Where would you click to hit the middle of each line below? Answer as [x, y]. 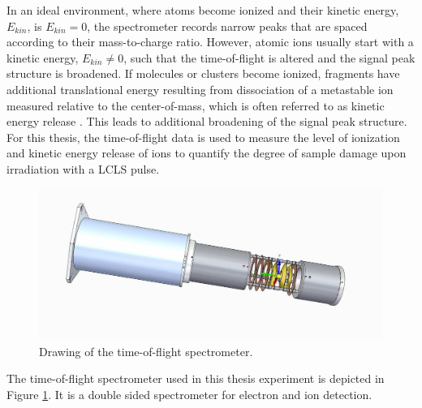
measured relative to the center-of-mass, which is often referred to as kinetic [196, 105]
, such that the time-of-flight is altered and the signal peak [269, 57]
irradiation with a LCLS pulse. [83, 168]
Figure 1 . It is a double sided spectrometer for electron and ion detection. [189, 395]
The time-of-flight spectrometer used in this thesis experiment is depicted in [196, 378]
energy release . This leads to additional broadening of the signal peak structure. [207, 121]
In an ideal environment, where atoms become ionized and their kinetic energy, [203, 10]
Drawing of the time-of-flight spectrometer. [146, 351]
